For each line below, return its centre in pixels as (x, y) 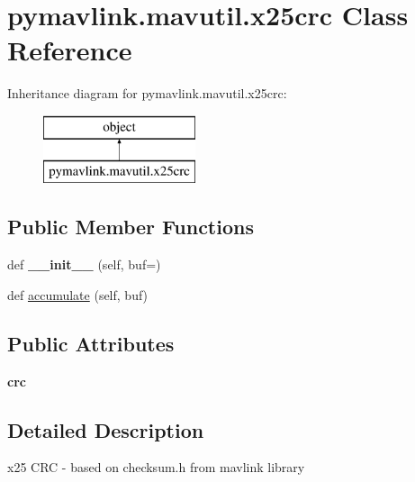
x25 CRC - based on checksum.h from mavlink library (156, 467)
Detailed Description (106, 429)
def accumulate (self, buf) (78, 294)
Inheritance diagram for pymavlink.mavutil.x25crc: (147, 93)
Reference (70, 50)
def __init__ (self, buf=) (84, 264)
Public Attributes (91, 343)
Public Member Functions (131, 227)
